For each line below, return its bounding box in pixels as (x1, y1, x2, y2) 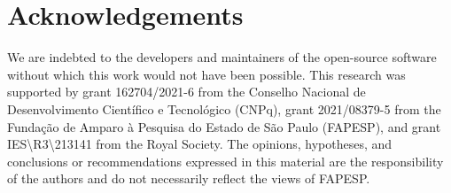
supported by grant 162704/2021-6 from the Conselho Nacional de (7, 82, 366, 101)
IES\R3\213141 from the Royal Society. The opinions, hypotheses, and (7, 135, 393, 153)
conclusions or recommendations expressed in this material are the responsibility (7, 151, 444, 170)
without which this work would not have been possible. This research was (7, 65, 406, 83)
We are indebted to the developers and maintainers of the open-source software (7, 48, 437, 66)
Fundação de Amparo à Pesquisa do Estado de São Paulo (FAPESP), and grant (7, 117, 441, 135)
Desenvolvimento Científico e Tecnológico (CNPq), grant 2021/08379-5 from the (7, 99, 441, 118)
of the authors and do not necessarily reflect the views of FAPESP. (7, 169, 370, 188)
